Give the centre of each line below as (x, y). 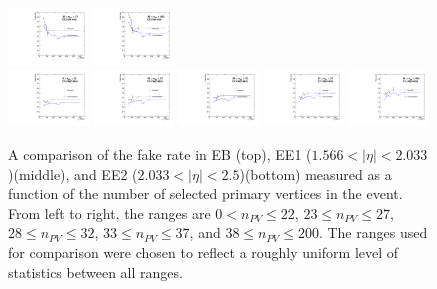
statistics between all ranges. (95, 271)
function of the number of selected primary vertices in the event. (205, 193)
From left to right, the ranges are (109, 212)
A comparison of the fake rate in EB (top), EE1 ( (160, 154)
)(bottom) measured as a (315, 173)
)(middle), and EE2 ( (73, 173)
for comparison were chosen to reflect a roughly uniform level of (203, 252)
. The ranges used (373, 232)
